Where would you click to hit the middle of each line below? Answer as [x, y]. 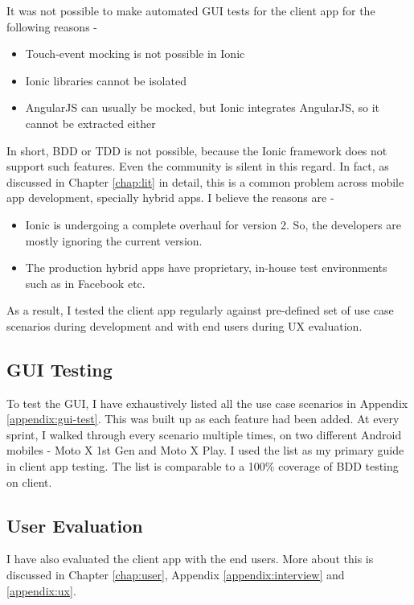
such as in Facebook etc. [85, 283]
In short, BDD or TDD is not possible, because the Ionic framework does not [197, 150]
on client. [29, 482]
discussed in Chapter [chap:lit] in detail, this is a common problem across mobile [205, 181]
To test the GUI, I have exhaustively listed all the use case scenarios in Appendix [207, 403]
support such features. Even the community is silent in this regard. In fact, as [198, 166]
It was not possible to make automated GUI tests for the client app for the [191, 10]
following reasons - [52, 26]
